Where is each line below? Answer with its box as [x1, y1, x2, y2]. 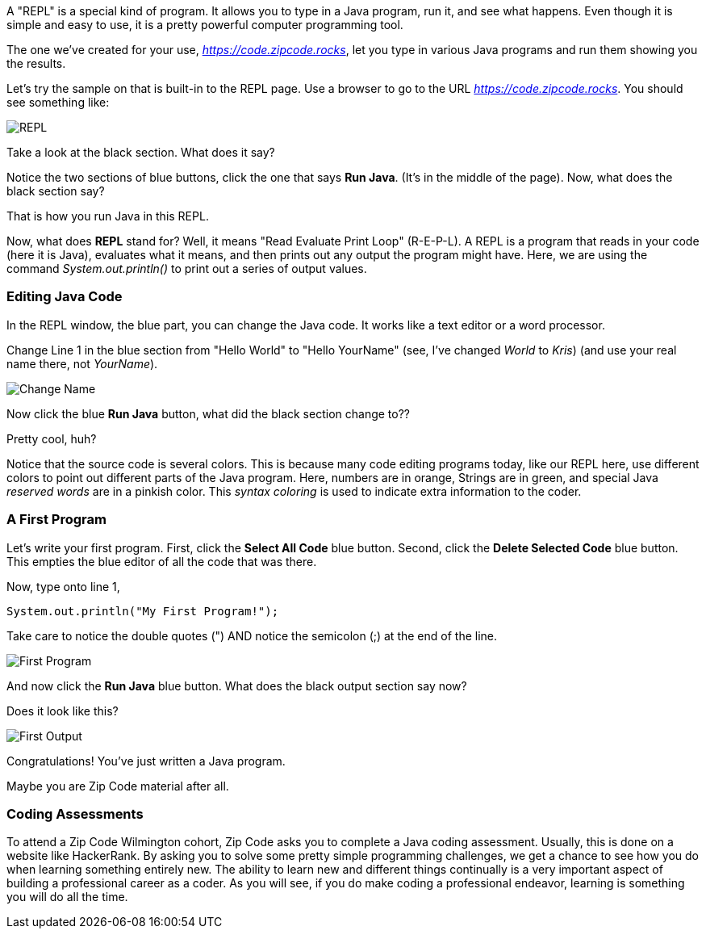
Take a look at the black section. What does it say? [6, 145, 275, 159]
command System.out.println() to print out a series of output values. [6, 262, 367, 275]
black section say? [6, 184, 105, 198]
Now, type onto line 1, [6, 579, 120, 593]
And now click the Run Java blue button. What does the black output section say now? [6, 678, 467, 693]
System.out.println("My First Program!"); [6, 604, 279, 618]
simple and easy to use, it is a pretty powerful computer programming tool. [6, 18, 403, 31]
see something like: [6, 95, 110, 109]
